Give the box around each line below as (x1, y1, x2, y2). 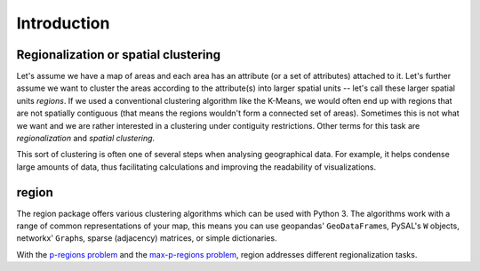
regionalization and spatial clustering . (16, 133, 156, 144)
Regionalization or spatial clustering (16, 47, 221, 62)
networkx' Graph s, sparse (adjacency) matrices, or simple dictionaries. (16, 233, 277, 243)
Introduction (16, 13, 110, 33)
